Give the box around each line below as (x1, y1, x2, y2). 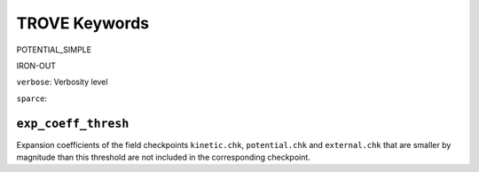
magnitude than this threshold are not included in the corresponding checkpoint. (16, 152, 310, 163)
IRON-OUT (16, 60, 57, 71)
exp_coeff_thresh (16, 116, 130, 130)
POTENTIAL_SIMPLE (16, 44, 92, 55)
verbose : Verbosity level (16, 76, 108, 88)
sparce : (16, 93, 48, 104)
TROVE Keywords (16, 13, 150, 33)
